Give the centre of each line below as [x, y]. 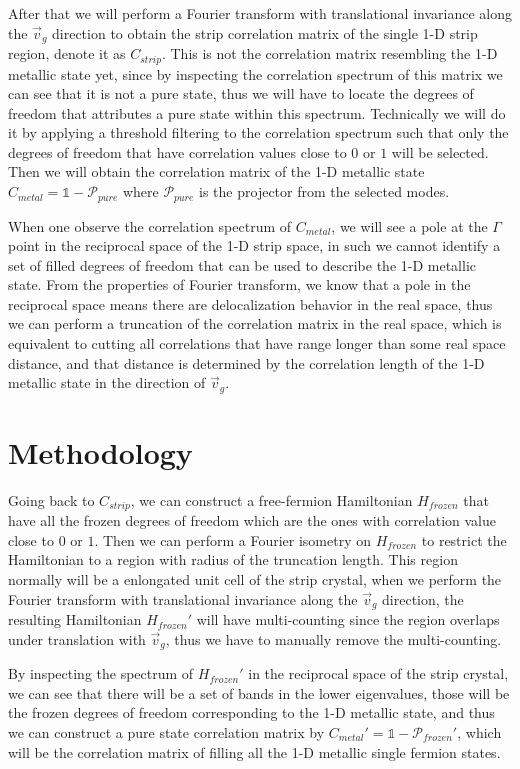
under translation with [77, 638]
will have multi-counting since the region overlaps [348, 619]
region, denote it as [67, 53]
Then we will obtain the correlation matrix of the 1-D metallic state [216, 171]
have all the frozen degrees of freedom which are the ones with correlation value [252, 520]
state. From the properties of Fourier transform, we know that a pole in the [239, 284]
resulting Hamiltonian [75, 619]
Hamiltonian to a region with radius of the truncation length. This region [233, 559]
